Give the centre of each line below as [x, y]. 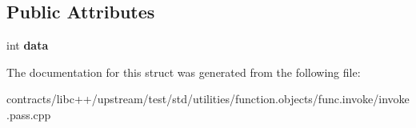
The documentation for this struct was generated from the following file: [184, 72]
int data [28, 45]
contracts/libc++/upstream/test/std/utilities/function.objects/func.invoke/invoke [208, 99]
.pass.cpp [29, 114]
